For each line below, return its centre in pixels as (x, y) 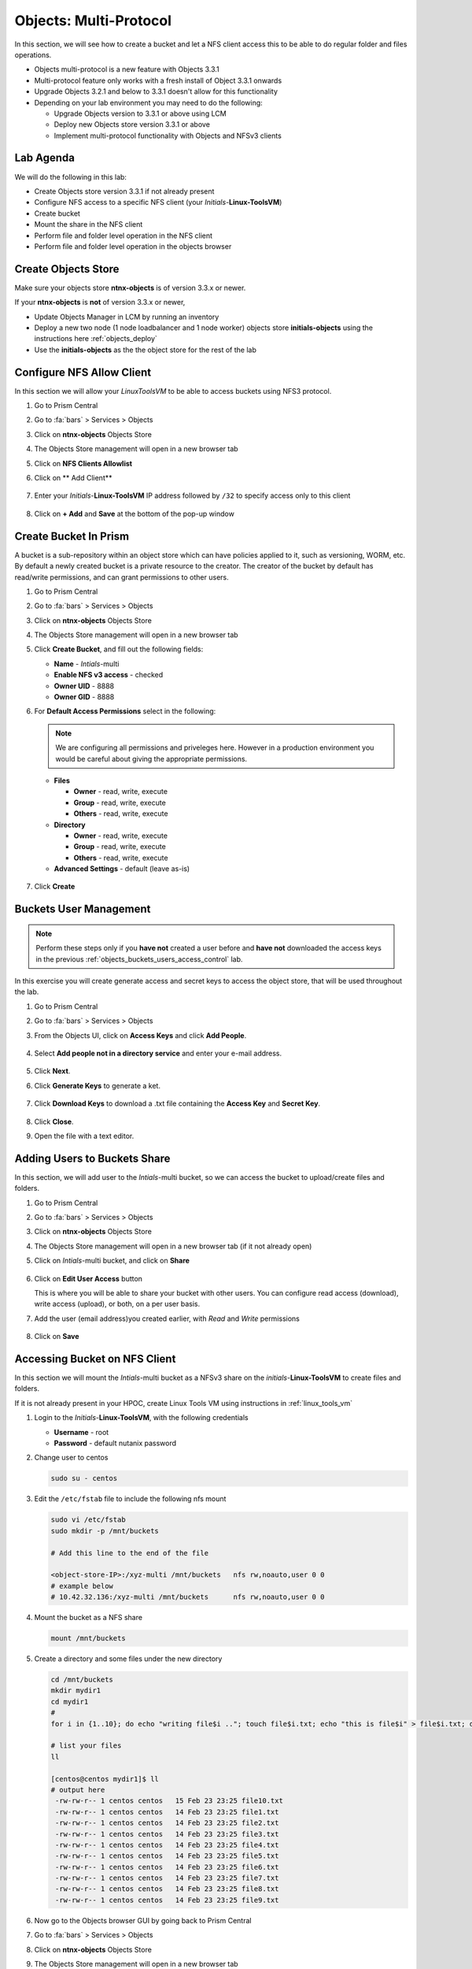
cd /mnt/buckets (82, 1680)
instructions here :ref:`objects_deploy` (96, 339)
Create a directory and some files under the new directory (128, 1659)
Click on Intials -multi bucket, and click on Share (112, 1261)
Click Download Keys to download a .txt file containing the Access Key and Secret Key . (177, 1103)
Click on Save (57, 1337)
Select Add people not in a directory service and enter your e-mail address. (158, 1053)
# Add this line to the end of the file (129, 1553)
